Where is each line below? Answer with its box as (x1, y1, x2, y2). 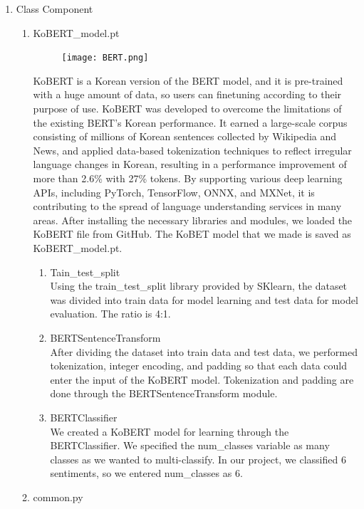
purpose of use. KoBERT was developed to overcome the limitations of (33, 101, 342, 116)
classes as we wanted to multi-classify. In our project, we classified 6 (50, 451, 346, 466)
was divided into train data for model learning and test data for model (50, 292, 358, 307)
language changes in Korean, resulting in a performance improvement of (33, 157, 347, 172)
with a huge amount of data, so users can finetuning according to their (33, 87, 342, 102)
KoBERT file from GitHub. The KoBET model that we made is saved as (33, 226, 351, 241)
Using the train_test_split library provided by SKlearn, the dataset (50, 278, 348, 293)
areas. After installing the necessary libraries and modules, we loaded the (33, 212, 353, 227)
